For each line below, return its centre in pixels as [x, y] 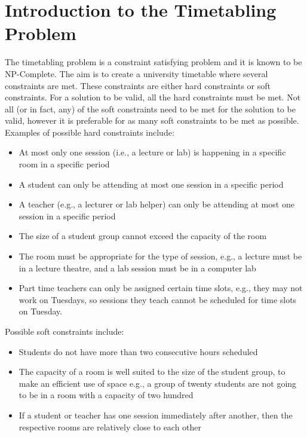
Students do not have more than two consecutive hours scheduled [138, 351]
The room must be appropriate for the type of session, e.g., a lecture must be [160, 256]
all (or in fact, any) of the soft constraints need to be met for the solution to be [150, 109]
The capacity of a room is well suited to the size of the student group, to [152, 372]
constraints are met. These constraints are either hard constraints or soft [138, 85]
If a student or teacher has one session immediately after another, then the [156, 415]
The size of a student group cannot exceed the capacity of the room [143, 236]
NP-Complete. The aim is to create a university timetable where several [136, 73]
